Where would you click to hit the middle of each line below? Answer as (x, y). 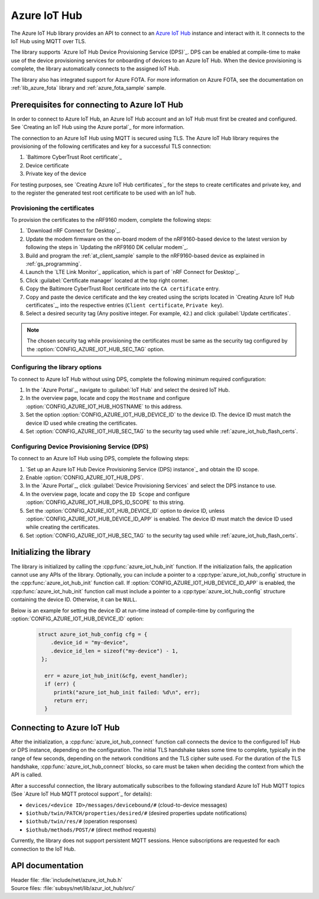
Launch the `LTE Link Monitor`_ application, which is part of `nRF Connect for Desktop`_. (133, 272)
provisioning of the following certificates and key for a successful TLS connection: (111, 146)
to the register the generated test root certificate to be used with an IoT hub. (103, 193)
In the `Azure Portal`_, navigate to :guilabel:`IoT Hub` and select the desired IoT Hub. (128, 390)
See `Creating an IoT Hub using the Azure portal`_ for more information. (98, 127)
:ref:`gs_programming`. (54, 264)
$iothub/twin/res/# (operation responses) (82, 822)
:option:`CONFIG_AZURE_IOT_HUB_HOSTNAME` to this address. (104, 406)
